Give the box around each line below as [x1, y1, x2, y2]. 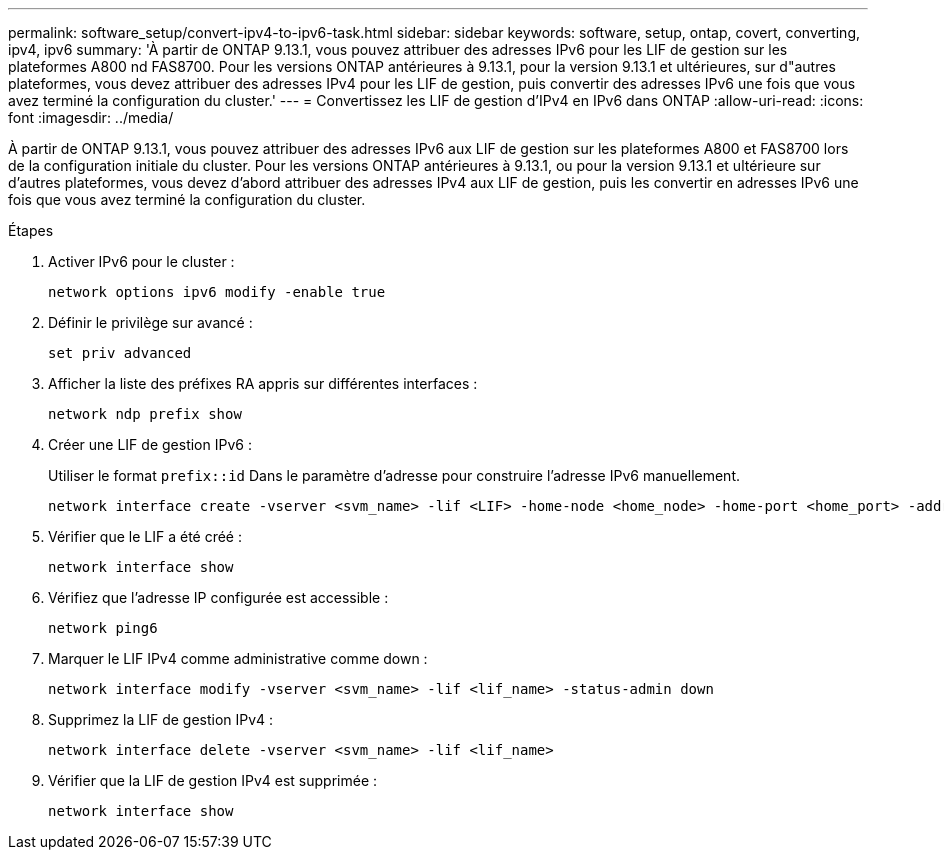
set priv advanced [48, 345, 192, 361]
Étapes [8, 222, 54, 239]
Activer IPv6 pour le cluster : [48, 253, 235, 270]
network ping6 [48, 620, 158, 636]
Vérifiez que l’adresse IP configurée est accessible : [48, 589, 389, 606]
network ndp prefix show [48, 406, 242, 422]
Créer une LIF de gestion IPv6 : [48, 436, 252, 453]
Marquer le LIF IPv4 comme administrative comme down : [48, 650, 428, 667]
